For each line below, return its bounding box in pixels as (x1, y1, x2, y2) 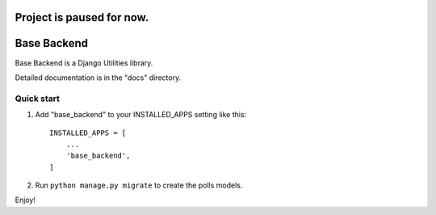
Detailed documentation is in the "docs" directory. (15, 73, 182, 82)
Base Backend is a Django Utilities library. (15, 57, 153, 68)
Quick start (15, 93, 61, 104)
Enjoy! (15, 195, 36, 205)
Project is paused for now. (15, 11, 149, 24)
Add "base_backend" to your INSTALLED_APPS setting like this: (35, 110, 247, 120)
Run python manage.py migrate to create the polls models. (35, 180, 243, 190)
